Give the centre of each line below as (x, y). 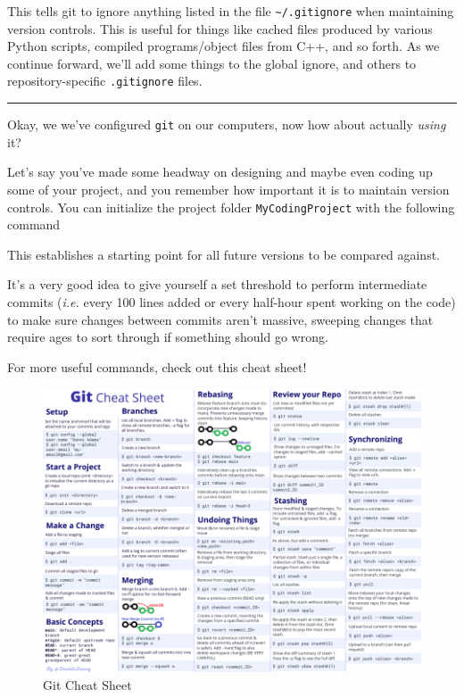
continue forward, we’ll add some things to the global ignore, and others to (212, 63)
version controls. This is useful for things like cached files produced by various (220, 28)
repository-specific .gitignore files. (105, 81)
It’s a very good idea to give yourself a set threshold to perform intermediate (217, 284)
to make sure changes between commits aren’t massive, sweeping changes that (220, 319)
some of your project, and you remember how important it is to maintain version (228, 189)
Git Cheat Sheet (87, 684)
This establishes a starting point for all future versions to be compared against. (224, 254)
